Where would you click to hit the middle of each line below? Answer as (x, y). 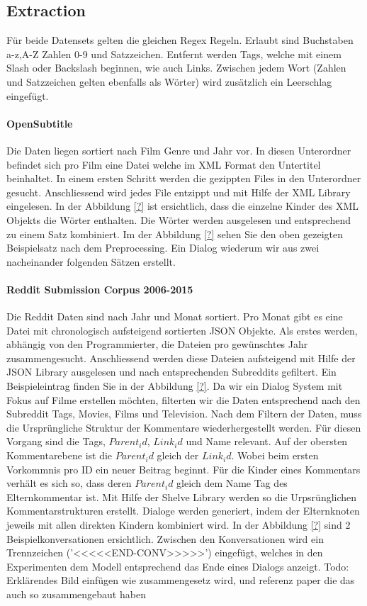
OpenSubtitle (40, 123)
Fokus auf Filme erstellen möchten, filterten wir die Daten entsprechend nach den (183, 399)
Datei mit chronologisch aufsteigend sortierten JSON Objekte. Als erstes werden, (182, 330)
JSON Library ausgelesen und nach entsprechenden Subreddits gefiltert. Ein (171, 372)
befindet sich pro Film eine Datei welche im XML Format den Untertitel (164, 164)
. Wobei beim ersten (275, 455)
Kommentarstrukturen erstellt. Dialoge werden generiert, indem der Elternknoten (183, 511)
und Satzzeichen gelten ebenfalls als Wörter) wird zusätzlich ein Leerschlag (169, 81)
